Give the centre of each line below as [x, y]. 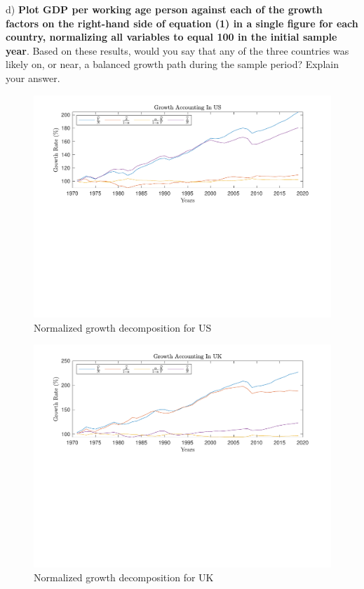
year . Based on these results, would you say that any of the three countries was [177, 50]
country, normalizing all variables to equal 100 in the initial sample [171, 37]
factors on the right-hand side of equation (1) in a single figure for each [182, 23]
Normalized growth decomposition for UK [124, 577]
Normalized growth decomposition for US [123, 327]
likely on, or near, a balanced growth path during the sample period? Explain [172, 64]
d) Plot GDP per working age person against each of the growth [164, 9]
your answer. [33, 77]
